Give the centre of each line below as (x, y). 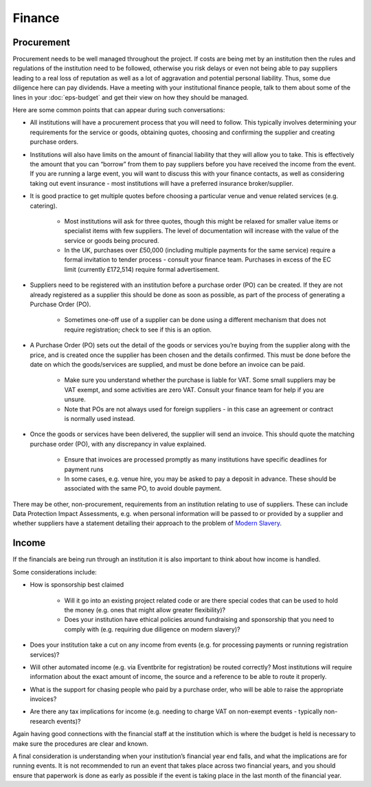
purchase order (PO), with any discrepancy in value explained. (118, 444)
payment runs (84, 469)
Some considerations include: (55, 572)
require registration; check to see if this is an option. (138, 330)
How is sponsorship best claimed (77, 585)
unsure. (75, 400)
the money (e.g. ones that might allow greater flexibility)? (145, 610)
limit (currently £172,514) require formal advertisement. (142, 269)
